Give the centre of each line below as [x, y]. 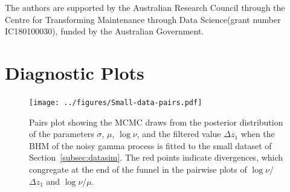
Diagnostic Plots [75, 72]
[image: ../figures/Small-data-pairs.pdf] [116, 102]
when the [258, 134]
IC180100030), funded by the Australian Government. [105, 31]
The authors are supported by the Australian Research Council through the [145, 7]
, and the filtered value [179, 134]
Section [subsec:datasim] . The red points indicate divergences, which [156, 157]
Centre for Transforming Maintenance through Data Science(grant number [143, 19]
